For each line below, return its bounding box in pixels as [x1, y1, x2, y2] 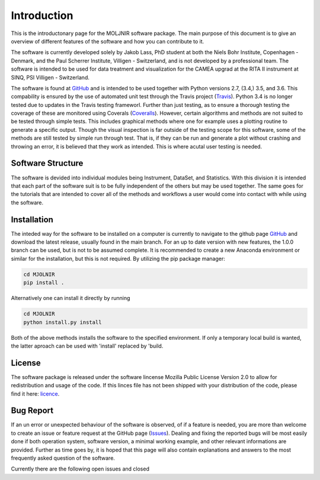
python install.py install [23, 318, 102, 326]
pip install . [23, 279, 65, 286]
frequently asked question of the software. [11, 454, 116, 462]
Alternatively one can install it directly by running [11, 295, 130, 302]
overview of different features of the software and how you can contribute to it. [11, 37, 204, 45]
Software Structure [11, 158, 84, 169]
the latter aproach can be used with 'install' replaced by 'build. [11, 342, 164, 349]
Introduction [11, 9, 73, 22]
